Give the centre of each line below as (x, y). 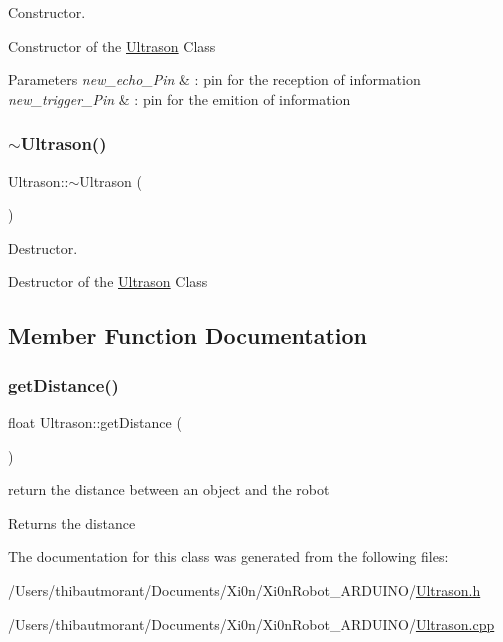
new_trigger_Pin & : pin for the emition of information (179, 98)
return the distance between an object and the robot (169, 489)
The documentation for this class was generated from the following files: (228, 556)
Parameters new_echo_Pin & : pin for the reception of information (214, 79)
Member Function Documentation (188, 335)
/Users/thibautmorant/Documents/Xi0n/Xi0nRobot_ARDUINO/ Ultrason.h (244, 589)
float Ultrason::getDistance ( (95, 421)
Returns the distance (72, 522)
